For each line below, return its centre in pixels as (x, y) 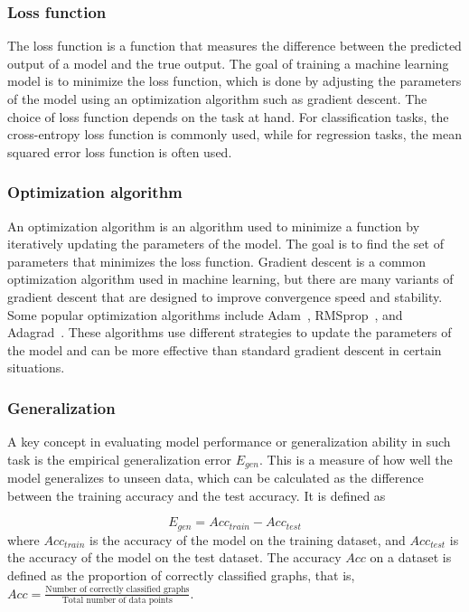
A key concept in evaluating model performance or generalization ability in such (229, 442)
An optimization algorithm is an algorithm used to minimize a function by (214, 226)
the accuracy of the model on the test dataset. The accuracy (174, 557)
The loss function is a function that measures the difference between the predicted (234, 46)
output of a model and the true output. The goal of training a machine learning (228, 63)
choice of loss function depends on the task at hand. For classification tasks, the (228, 116)
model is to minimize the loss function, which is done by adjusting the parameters (234, 81)
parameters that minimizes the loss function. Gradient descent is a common (217, 261)
